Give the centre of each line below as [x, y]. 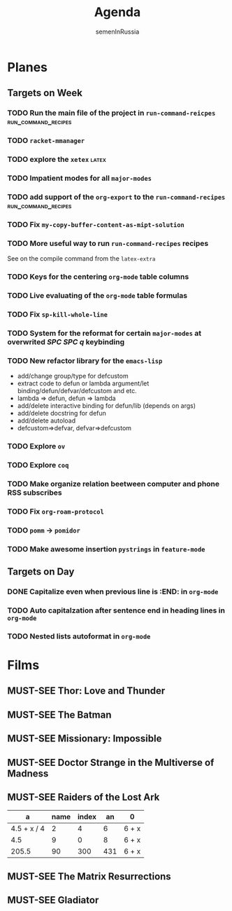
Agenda [117, 12]
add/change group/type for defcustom [73, 376]
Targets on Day [41, 572]
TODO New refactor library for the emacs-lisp [85, 360]
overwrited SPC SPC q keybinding [66, 342]
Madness [28, 773]
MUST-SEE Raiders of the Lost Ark [84, 797]
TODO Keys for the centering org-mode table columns [98, 277]
